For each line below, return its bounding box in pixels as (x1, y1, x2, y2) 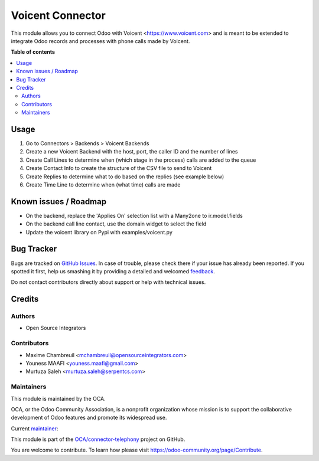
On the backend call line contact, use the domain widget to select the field (25, 220, 207, 227)
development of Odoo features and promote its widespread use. (11, 414, 167, 421)
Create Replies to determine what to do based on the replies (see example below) (25, 173, 224, 180)
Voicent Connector (11, 9, 106, 22)
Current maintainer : (11, 425, 58, 432)
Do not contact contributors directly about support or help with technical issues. (11, 279, 206, 286)
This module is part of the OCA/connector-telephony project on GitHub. (11, 436, 185, 443)
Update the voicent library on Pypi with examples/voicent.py (25, 228, 172, 236)
